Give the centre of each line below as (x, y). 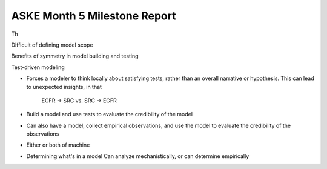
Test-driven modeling (38, 67)
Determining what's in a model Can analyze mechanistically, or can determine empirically (138, 156)
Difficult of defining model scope (52, 45)
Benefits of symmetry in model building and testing (75, 56)
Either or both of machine (58, 145)
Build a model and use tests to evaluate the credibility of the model (110, 114)
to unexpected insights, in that (64, 87)
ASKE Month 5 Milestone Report (94, 16)
